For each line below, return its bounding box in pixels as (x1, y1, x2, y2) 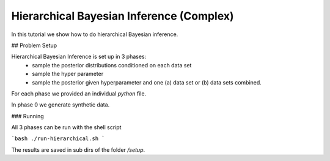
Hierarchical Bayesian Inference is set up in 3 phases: (11, 53, 147, 61)
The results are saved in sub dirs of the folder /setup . (11, 146, 145, 153)
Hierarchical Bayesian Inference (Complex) (11, 9, 235, 23)
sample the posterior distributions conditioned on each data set (32, 61, 192, 69)
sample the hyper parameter (32, 70, 104, 78)
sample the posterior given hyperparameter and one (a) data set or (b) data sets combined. (32, 78, 262, 86)
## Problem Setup (11, 42, 57, 49)
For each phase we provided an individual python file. (11, 89, 147, 97)
